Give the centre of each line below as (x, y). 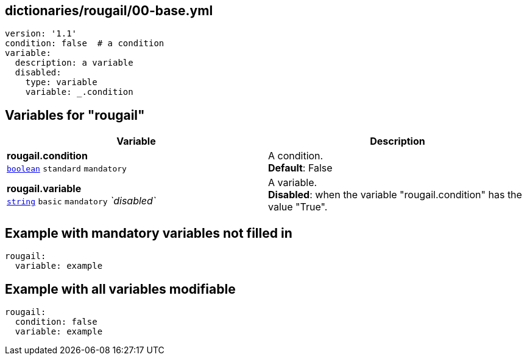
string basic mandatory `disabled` (81, 201)
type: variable (61, 82)
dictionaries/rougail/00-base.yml (109, 11)
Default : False (300, 168)
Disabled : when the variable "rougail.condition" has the (395, 195)
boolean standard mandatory (67, 169)
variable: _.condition (79, 92)
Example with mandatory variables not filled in (149, 233)
